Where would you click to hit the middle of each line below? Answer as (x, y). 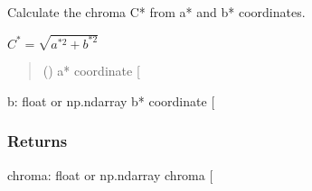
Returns (38, 141)
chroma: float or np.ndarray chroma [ (110, 174)
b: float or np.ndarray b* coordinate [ (111, 100)
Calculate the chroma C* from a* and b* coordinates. (156, 12)
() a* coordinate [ (91, 71)
